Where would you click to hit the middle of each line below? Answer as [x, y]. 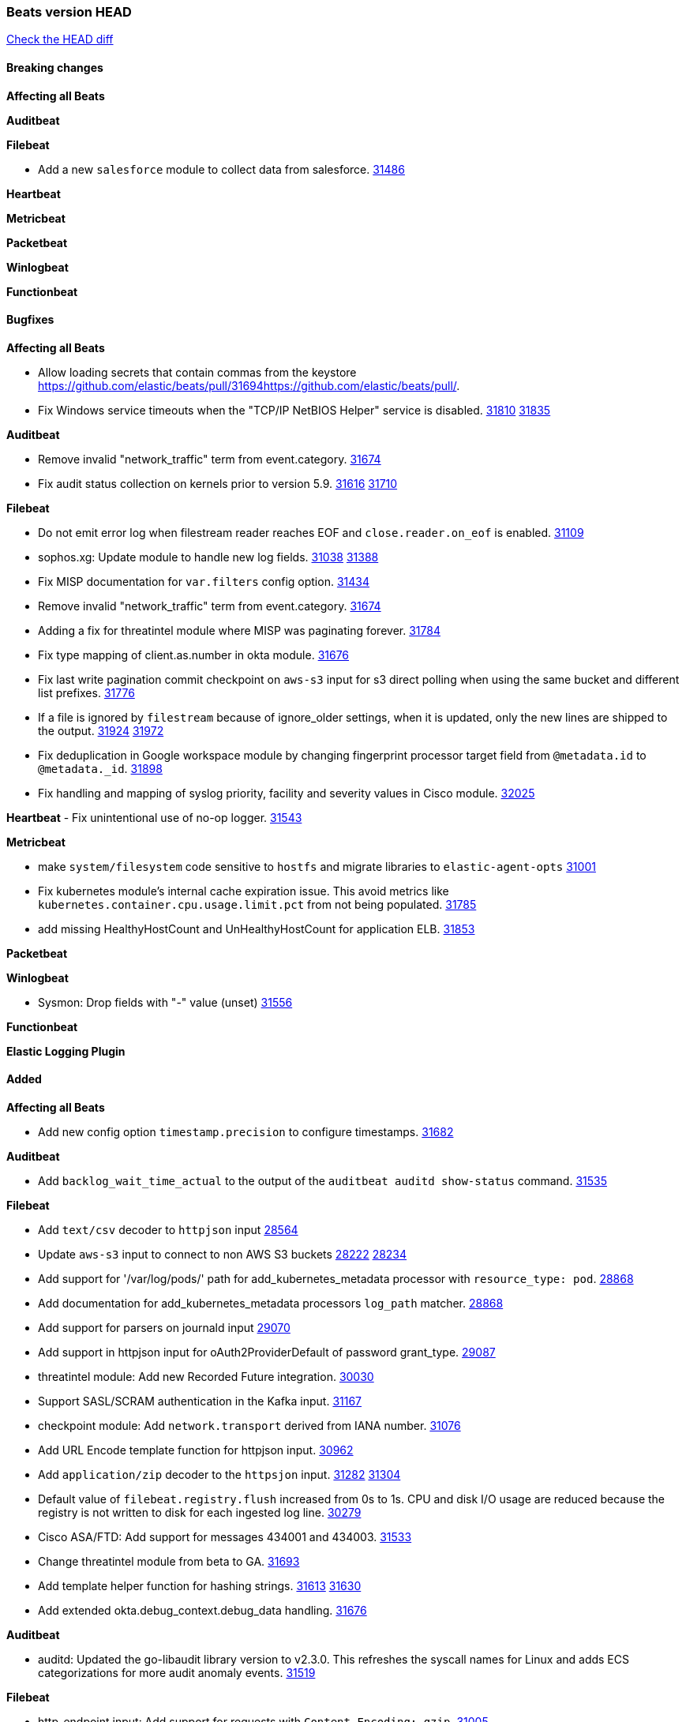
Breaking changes [55, 67]
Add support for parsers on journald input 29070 [164, 1328]
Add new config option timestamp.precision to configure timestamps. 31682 [246, 1132]
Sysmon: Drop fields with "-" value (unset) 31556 [165, 1002]
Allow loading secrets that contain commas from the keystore [197, 372]
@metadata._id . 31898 [100, 768]
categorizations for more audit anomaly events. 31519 [177, 1673]
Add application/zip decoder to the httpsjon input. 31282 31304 [219, 1475]
